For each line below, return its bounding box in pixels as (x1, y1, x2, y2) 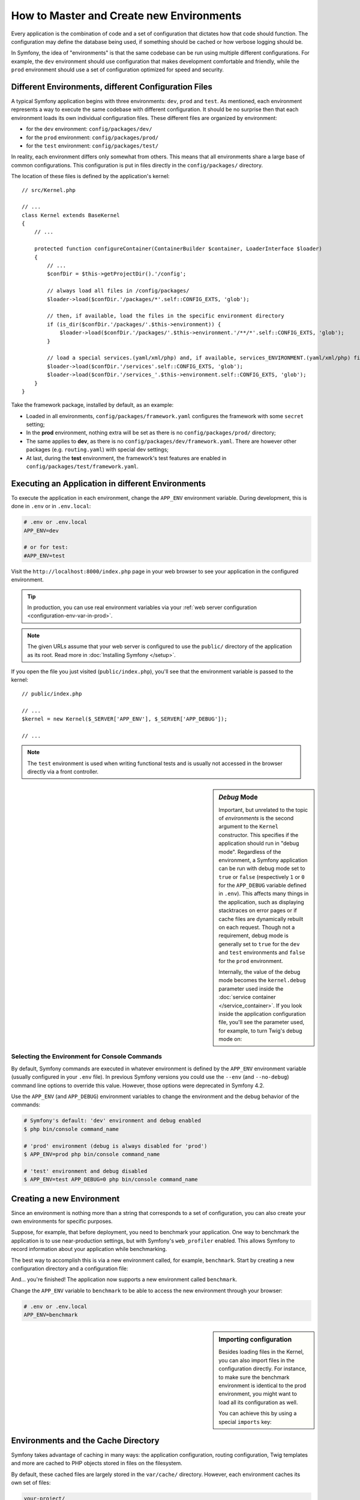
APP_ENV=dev (23, 527, 59, 534)
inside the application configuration (218, 1010, 306, 1017)
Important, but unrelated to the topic (218, 806, 308, 813)
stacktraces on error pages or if (218, 907, 297, 914)
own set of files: (11, 1479, 51, 1486)
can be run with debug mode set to (218, 865, 305, 872)
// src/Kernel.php (22, 187, 76, 193)
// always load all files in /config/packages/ (47, 287, 190, 294)
